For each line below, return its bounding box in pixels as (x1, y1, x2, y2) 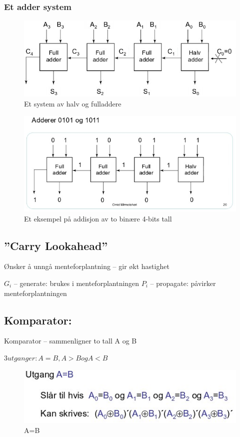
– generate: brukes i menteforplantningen (13, 277, 139, 288)
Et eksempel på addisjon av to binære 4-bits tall (24, 213, 172, 223)
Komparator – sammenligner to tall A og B (4, 335, 137, 346)
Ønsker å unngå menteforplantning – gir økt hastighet (4, 261, 169, 271)
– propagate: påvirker (150, 277, 216, 288)
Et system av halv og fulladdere (24, 98, 121, 108)
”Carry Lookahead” (4, 237, 108, 253)
